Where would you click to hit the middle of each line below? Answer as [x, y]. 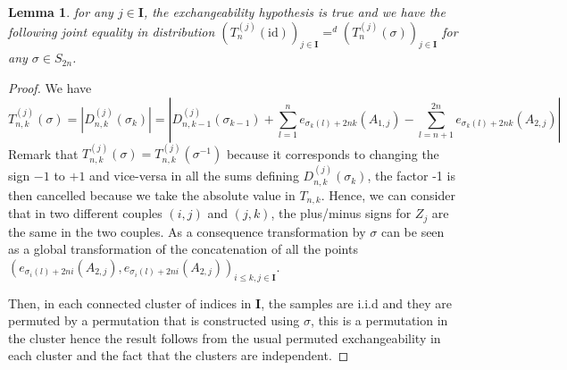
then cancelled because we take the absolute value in [152, 194]
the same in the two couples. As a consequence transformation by [187, 231]
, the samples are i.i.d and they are [356, 303]
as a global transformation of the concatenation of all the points [183, 249]
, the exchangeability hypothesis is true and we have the [294, 12]
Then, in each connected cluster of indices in [130, 303]
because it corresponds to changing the [333, 153]
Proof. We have [50, 87]
